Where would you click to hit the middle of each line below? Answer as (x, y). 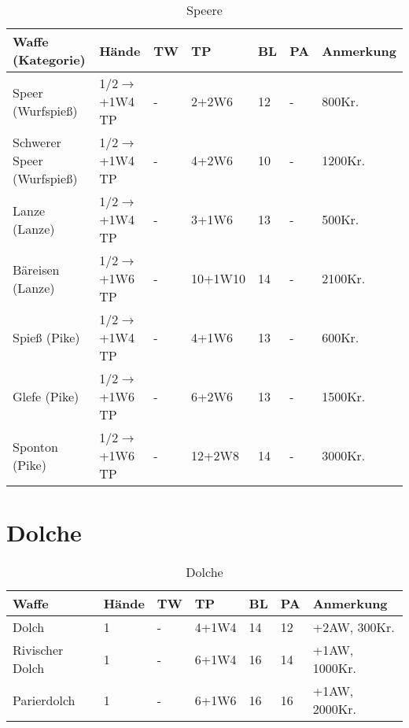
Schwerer (37, 142)
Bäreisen (36, 269)
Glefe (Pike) (46, 396)
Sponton (35, 446)
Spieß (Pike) (46, 337)
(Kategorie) (49, 59)
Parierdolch (44, 700)
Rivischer (38, 650)
